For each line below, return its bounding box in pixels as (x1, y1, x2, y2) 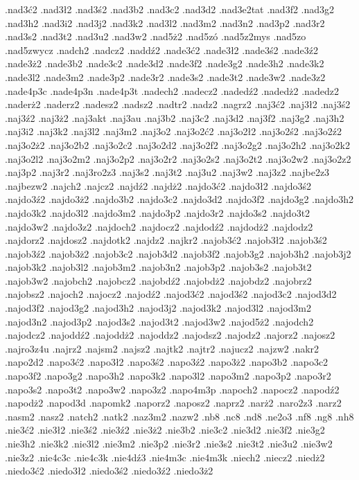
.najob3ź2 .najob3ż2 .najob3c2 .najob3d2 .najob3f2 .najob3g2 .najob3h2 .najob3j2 (5, 246, 351, 260)
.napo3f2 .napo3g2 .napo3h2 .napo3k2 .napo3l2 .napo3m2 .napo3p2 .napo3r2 (5, 368, 331, 383)
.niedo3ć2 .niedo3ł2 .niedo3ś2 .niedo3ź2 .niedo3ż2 (5, 463, 213, 478)
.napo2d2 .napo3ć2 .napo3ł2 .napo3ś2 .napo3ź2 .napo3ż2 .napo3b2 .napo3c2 (5, 355, 329, 369)
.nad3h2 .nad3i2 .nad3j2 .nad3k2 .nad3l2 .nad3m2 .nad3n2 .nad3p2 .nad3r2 (5, 15, 325, 30)
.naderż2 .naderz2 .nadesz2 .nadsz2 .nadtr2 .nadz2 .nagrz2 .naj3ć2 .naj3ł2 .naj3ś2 (5, 97, 351, 112)
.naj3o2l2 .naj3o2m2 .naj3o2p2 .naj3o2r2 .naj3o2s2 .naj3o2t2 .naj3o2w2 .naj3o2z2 (5, 151, 351, 166)
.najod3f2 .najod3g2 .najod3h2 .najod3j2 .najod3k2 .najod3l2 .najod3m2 (5, 301, 311, 315)
